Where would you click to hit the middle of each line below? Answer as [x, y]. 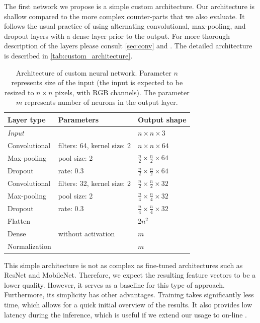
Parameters [78, 119]
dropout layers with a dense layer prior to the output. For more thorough [117, 36]
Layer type [27, 119]
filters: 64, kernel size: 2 [94, 145]
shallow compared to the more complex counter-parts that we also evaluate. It [124, 16]
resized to [19, 92]
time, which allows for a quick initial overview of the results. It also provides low [128, 305]
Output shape [162, 119]
